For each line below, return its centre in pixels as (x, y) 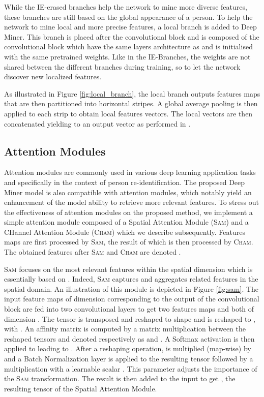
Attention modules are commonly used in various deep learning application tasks (130, 172)
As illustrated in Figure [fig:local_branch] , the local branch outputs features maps (132, 93)
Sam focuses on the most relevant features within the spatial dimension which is (128, 269)
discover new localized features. (53, 77)
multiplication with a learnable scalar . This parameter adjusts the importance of (131, 368)
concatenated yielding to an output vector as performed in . (97, 123)
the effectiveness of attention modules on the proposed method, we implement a (128, 212)
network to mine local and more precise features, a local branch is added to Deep (130, 27)
